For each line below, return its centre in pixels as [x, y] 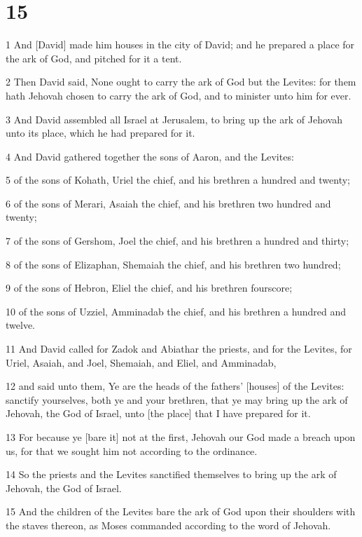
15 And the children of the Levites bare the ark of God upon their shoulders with [181, 511]
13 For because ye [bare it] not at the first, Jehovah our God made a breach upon [181, 437]
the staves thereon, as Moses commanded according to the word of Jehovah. [168, 525]
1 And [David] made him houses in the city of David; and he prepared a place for [180, 45]
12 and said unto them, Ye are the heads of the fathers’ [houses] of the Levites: [175, 386]
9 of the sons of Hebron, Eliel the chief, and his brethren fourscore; [149, 288]
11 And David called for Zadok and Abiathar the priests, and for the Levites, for [179, 349]
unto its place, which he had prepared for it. [100, 133]
